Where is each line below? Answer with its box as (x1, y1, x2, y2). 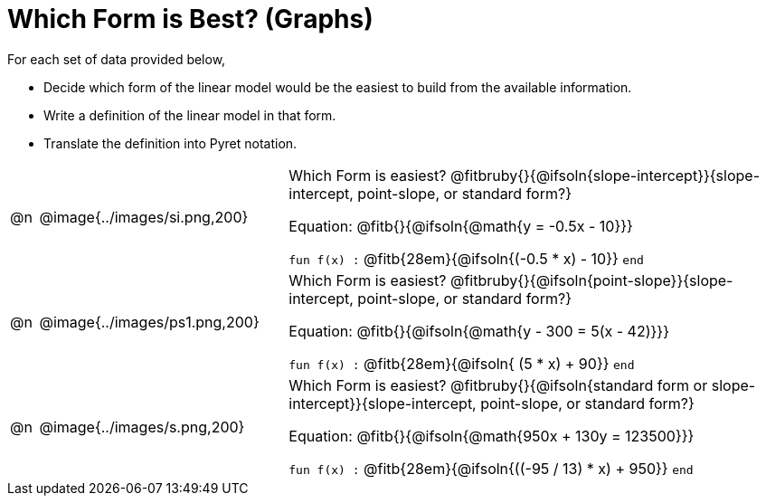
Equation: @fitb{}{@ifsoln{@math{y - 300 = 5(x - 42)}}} (288, 321, 669, 340)
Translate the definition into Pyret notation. (43, 135, 298, 151)
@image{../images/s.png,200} (39, 417, 245, 436)
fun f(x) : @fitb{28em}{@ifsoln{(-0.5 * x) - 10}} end (288, 249, 644, 268)
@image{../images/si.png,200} (39, 207, 249, 226)
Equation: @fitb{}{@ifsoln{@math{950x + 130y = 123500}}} (288, 426, 695, 445)
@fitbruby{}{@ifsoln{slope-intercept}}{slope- (449, 166, 760, 185)
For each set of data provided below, (7, 51, 226, 67)
